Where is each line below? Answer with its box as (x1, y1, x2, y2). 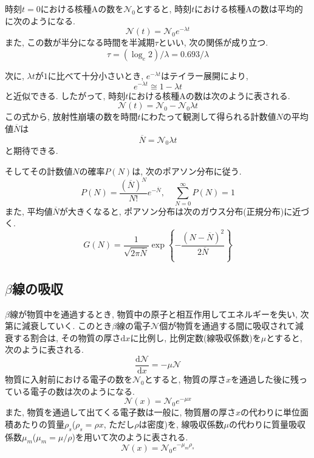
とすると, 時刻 (135, 2, 192, 15)
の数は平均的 (251, 2, 303, 15)
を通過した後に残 (230, 372, 299, 385)
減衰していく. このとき (21, 319, 112, 332)
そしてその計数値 (5, 164, 73, 177)
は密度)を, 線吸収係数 (138, 417, 224, 430)
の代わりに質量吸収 (228, 417, 305, 430)
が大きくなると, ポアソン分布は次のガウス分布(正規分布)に (59, 204, 293, 217)
